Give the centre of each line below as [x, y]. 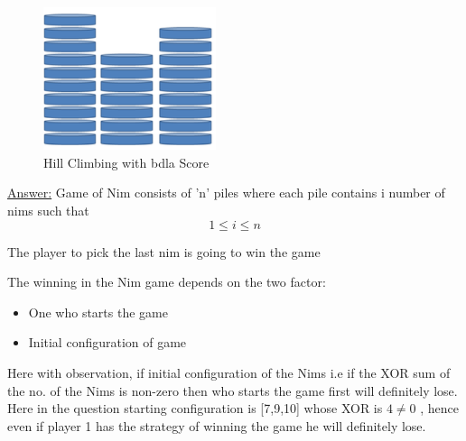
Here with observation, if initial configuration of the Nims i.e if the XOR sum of [229, 373]
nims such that [48, 211]
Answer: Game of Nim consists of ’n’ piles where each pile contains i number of [226, 193]
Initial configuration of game [107, 342]
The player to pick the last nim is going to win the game [164, 251]
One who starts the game [98, 312]
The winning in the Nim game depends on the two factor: [167, 282]
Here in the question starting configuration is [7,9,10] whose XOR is [195, 408]
